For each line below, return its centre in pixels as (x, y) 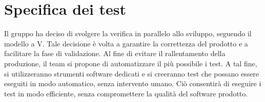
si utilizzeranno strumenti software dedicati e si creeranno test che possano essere (132, 73)
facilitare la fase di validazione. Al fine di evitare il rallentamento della (115, 53)
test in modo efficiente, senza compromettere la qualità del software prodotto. (126, 93)
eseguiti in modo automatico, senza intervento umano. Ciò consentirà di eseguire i (133, 83)
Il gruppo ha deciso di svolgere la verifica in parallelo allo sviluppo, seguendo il (128, 33)
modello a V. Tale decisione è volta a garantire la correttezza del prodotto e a (126, 43)
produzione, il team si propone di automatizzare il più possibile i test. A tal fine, (131, 63)
